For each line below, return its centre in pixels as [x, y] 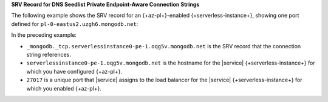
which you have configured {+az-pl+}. [74, 71]
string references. [49, 54]
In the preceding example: [44, 35]
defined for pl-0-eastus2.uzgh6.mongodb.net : [75, 24]
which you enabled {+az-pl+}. [64, 88]
